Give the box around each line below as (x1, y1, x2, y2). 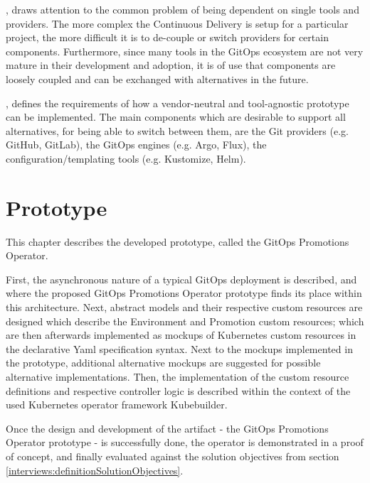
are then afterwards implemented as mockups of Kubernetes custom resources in (6, 327, 356, 342)
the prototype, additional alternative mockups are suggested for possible (6, 355, 321, 370)
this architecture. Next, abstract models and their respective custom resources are (6, 300, 363, 315)
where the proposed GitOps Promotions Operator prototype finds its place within (6, 286, 362, 300)
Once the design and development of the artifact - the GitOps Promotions (6, 420, 329, 435)
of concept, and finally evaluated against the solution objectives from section (6, 448, 339, 463)
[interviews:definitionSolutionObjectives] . (6, 462, 184, 477)
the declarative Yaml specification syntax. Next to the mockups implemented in (6, 341, 353, 356)
